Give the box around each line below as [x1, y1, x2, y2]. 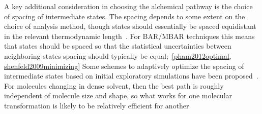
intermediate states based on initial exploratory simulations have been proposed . [4, 70, 258, 81]
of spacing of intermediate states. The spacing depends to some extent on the [4, 11, 245, 21]
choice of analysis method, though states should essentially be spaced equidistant [4, 21, 256, 31]
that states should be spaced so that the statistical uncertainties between [4, 41, 231, 51]
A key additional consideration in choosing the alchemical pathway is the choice [4, 1, 253, 11]
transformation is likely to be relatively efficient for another [4, 100, 189, 110]
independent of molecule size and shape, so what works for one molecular [4, 90, 232, 101]
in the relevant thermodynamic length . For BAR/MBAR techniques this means [4, 30, 255, 41]
